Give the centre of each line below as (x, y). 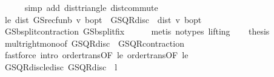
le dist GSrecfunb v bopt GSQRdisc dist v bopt (103, 19)
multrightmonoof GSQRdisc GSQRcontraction (94, 43)
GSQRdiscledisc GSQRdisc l (61, 66)
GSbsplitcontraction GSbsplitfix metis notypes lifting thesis (137, 31)
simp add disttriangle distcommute (91, 7)
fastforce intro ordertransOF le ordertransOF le (96, 55)
